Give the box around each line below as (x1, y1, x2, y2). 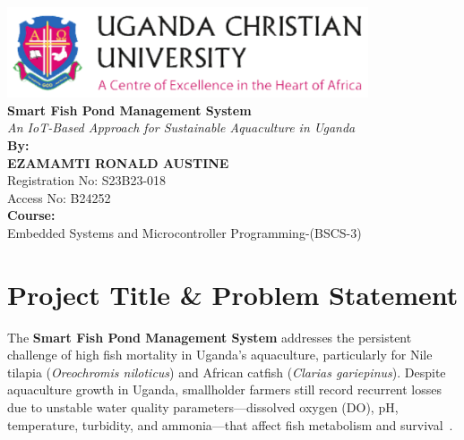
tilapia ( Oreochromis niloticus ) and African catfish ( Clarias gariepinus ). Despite (7, 362, 446, 381)
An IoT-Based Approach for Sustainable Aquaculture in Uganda (7, 118, 356, 137)
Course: (7, 206, 56, 224)
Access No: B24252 (7, 188, 111, 207)
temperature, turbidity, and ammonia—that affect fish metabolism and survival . (7, 415, 453, 434)
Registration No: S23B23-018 (7, 171, 167, 190)
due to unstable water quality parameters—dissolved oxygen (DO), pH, (7, 398, 399, 417)
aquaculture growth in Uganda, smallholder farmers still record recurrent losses (7, 380, 443, 399)
